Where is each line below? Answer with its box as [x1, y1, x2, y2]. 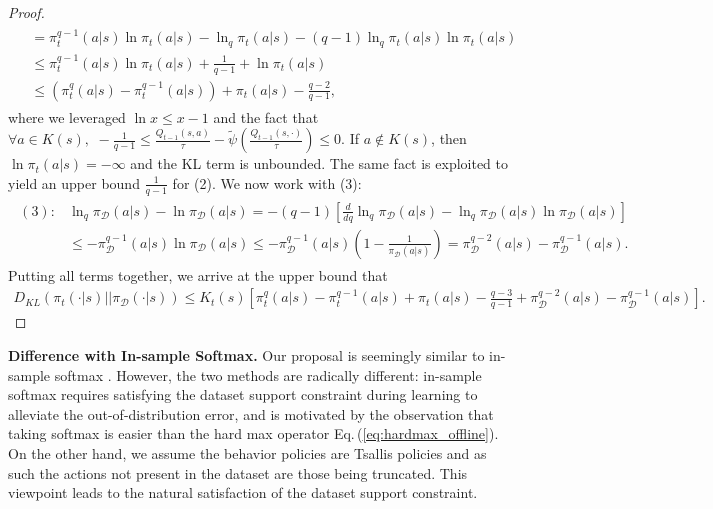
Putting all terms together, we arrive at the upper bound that [8, 264, 388, 285]
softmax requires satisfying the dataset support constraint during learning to [8, 384, 478, 405]
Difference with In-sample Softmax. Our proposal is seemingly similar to [8, 344, 485, 365]
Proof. [8, 2, 45, 22]
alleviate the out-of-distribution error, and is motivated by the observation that [8, 403, 494, 424]
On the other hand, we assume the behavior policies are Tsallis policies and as [8, 442, 487, 463]
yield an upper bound [8, 172, 140, 193]
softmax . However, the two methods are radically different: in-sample [54, 364, 482, 385]
